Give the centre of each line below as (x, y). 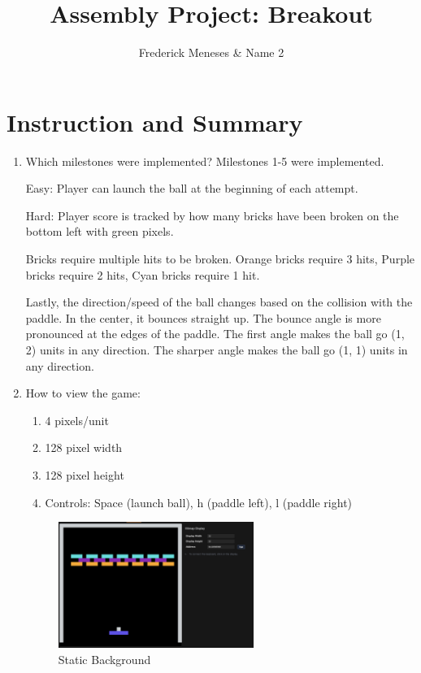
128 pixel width (84, 447)
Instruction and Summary (155, 122)
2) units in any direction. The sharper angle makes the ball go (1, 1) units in (217, 350)
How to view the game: (83, 393)
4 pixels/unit (77, 420)
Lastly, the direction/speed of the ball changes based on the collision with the (219, 302)
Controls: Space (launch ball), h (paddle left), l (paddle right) (199, 502)
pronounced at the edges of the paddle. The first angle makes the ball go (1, (215, 334)
